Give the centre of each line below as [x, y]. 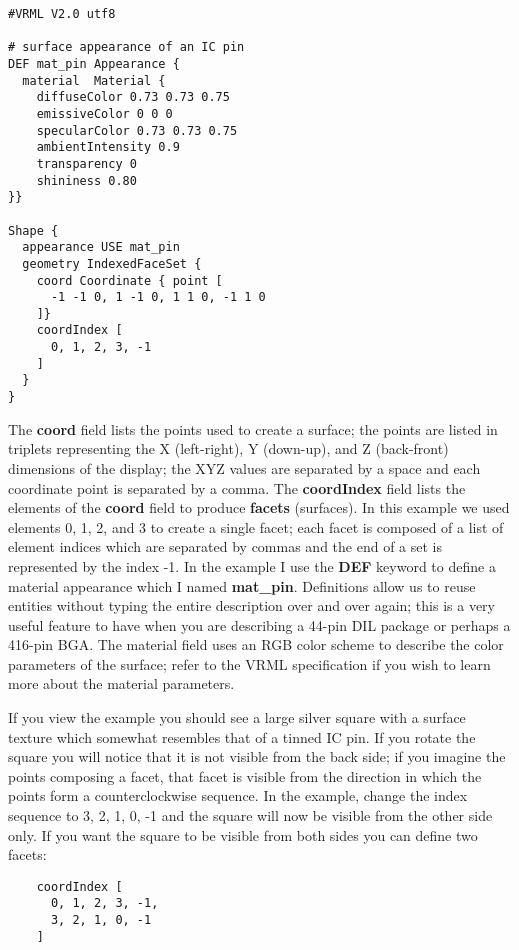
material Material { [94, 80]
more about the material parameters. [121, 683]
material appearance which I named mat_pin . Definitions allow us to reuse [242, 585]
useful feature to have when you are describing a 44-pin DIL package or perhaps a [259, 624]
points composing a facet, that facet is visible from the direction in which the [245, 775]
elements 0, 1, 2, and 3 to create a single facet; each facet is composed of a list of [256, 526]
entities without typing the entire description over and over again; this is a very [252, 605]
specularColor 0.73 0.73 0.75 [137, 130]
